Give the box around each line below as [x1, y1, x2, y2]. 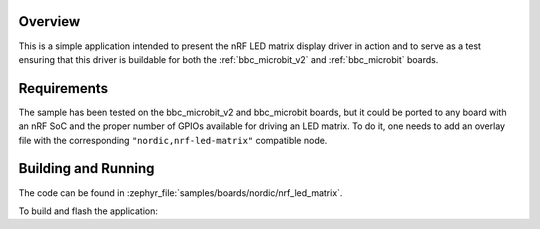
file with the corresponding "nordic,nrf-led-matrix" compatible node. [18, 134, 328, 146]
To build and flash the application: [18, 205, 159, 217]
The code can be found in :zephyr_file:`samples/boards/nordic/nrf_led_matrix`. [18, 186, 343, 199]
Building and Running [18, 160, 155, 177]
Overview [18, 13, 81, 30]
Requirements [18, 80, 109, 97]
